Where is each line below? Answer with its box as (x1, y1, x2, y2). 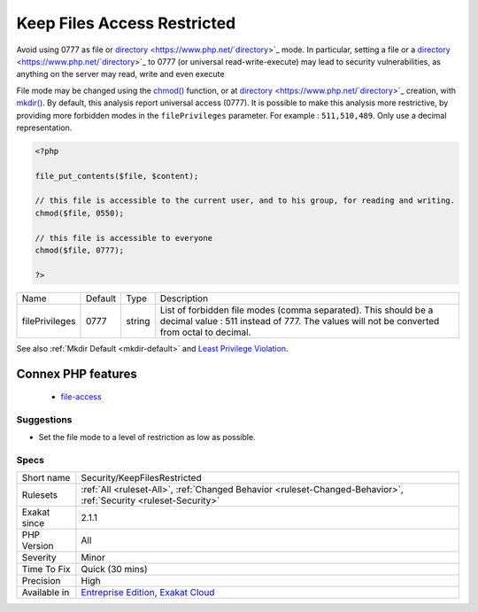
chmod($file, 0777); (35, 245, 124, 255)
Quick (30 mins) (81, 563, 148, 576)
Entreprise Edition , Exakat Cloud (81, 586, 215, 599)
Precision (21, 575, 61, 587)
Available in (21, 586, 70, 599)
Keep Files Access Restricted (16, 13, 236, 33)
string (125, 314, 150, 327)
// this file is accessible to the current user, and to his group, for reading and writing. (35, 196, 456, 205)
